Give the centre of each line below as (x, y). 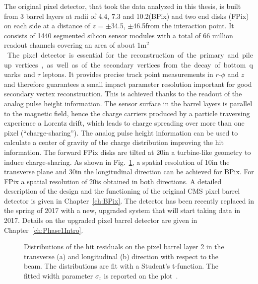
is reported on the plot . (141, 276)
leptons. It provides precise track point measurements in (128, 74)
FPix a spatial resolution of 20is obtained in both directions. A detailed (113, 181)
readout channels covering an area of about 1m (75, 45)
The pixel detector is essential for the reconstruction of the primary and (123, 54)
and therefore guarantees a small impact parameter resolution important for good (128, 84)
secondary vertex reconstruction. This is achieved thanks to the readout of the (123, 94)
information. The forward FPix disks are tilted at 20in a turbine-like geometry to (128, 152)
